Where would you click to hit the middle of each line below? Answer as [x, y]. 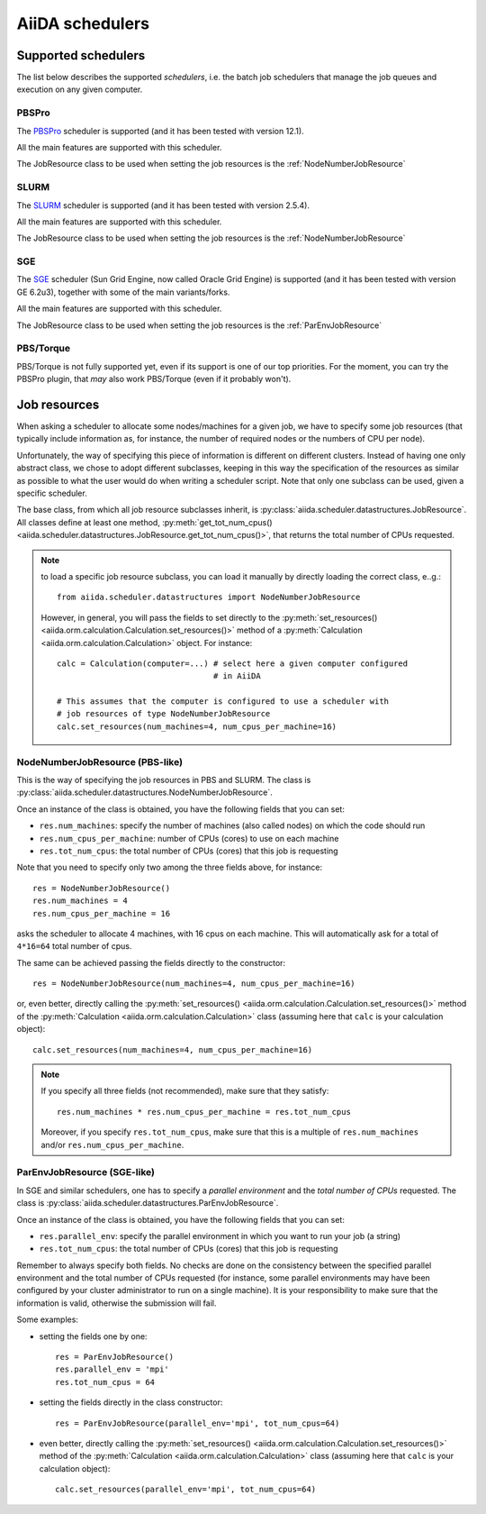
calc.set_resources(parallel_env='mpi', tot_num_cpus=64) [186, 1490]
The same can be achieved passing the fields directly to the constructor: [151, 962]
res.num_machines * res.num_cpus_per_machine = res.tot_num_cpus [204, 1112]
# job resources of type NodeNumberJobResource [164, 714]
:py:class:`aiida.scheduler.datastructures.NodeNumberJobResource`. [145, 792]
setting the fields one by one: [93, 1336]
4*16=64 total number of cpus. [74, 946]
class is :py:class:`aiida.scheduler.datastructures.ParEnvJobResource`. [148, 1203]
